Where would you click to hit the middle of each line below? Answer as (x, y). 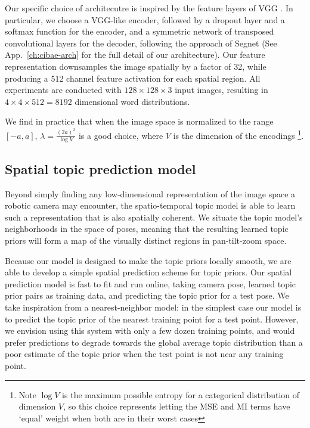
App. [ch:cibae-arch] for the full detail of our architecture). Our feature (135, 55)
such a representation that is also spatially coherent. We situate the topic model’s (154, 217)
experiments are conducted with (63, 90)
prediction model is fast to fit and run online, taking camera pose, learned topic (151, 283)
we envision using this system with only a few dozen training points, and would (150, 331)
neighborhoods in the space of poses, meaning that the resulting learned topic (147, 229)
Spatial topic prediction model (100, 168)
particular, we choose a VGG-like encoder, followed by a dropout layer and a (145, 19)
